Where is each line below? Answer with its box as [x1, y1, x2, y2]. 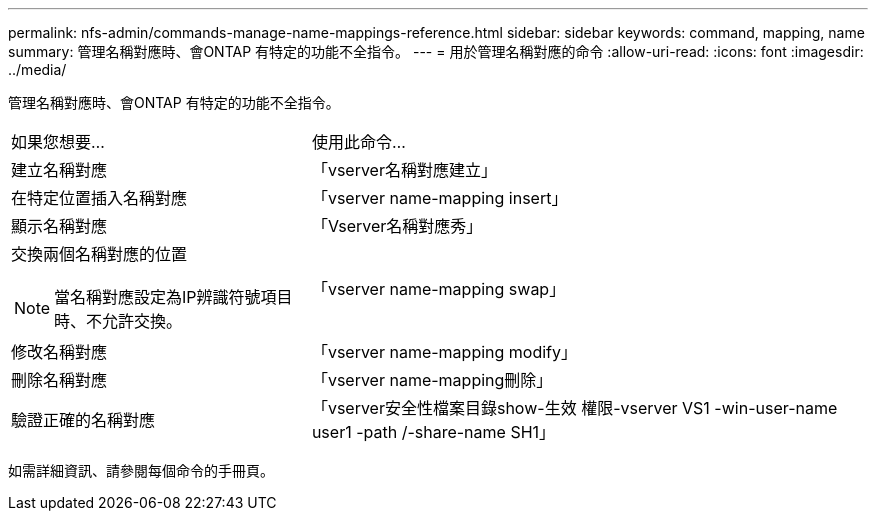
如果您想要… [11, 132, 105, 152]
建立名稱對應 [11, 160, 108, 180]
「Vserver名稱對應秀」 [311, 216, 483, 236]
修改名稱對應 [11, 342, 108, 362]
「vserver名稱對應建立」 [311, 160, 497, 180]
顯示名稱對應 [11, 216, 108, 236]
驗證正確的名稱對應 [11, 410, 156, 430]
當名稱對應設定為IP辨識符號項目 [54, 287, 293, 307]
